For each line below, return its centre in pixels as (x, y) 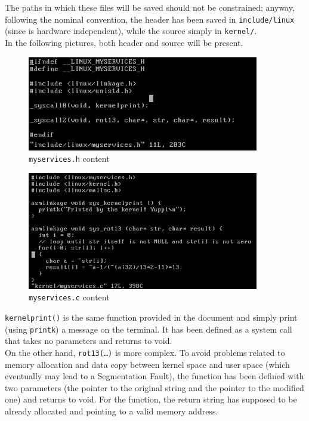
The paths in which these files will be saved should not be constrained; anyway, (150, 7)
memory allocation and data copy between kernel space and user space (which (147, 364)
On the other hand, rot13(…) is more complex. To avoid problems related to (145, 353)
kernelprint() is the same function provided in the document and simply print (151, 317)
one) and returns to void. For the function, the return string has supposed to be (151, 399)
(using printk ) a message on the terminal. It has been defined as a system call (149, 329)
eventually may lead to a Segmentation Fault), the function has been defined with (154, 376)
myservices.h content (69, 159)
